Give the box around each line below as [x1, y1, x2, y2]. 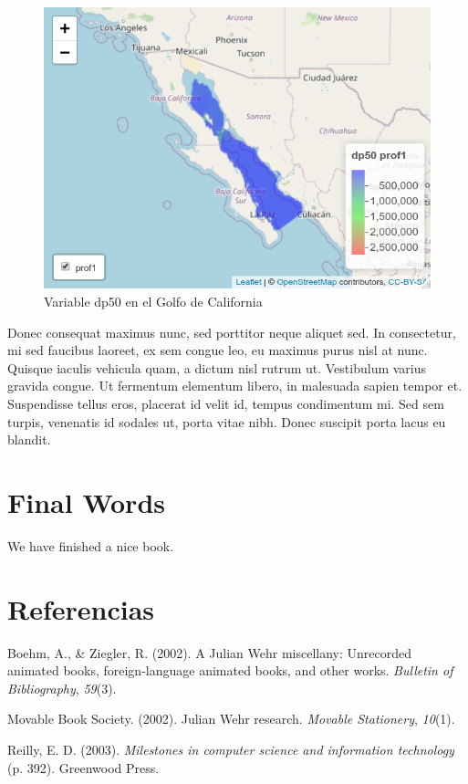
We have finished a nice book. [7, 536, 174, 555]
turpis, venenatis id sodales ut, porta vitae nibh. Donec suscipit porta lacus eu [7, 412, 446, 431]
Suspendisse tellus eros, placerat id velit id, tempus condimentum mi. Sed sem [7, 393, 444, 413]
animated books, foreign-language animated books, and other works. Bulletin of [7, 661, 453, 680]
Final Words [7, 483, 165, 520]
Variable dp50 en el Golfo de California [44, 291, 263, 310]
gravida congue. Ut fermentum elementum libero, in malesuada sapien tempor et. [7, 376, 463, 395]
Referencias [7, 590, 155, 627]
